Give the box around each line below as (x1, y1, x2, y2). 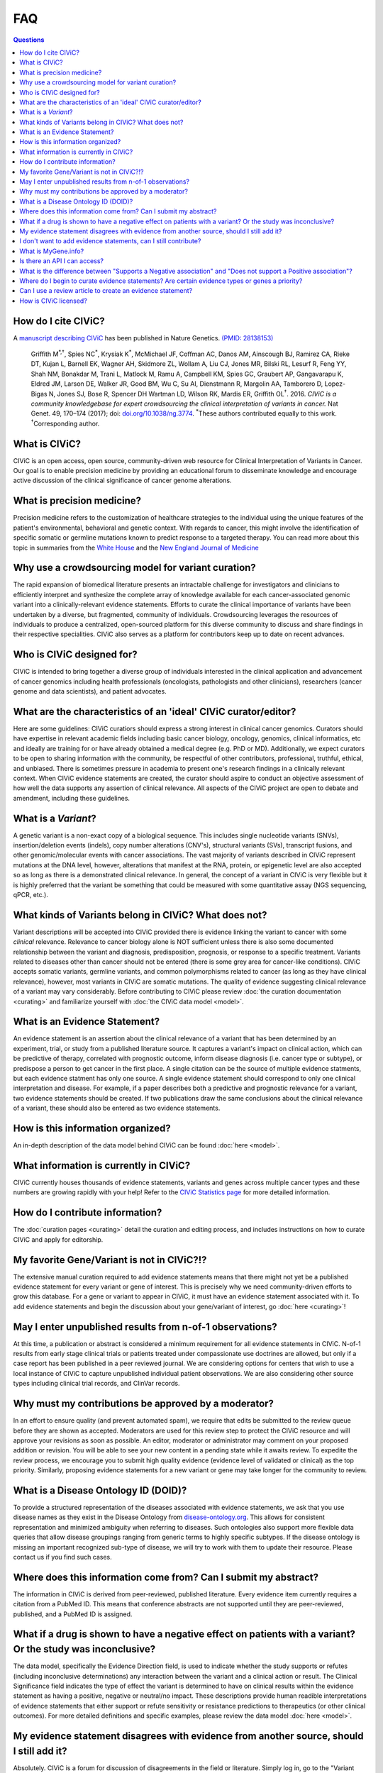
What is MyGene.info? (19, 247, 84, 255)
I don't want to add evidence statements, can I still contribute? (19, 237, 201, 245)
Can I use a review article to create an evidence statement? (19, 287, 193, 295)
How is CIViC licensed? (19, 296, 88, 305)
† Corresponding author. (30, 418, 100, 428)
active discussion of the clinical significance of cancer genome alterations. (13, 476, 232, 485)
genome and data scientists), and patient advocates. (13, 687, 167, 696)
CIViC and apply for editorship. (13, 1235, 104, 1244)
